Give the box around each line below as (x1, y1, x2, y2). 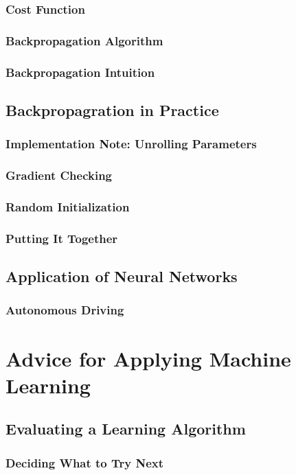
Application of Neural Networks (5, 266, 238, 287)
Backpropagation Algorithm (5, 32, 163, 49)
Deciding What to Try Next (5, 454, 164, 471)
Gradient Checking (5, 167, 113, 184)
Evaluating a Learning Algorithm (5, 418, 246, 439)
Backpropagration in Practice (5, 99, 219, 120)
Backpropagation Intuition (5, 63, 155, 80)
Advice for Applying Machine (5, 344, 291, 372)
